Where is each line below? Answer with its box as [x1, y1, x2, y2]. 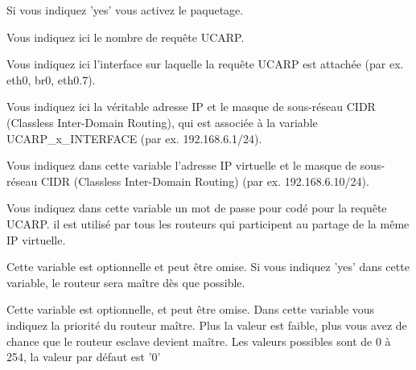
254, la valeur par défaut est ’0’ [6, 348, 161, 365]
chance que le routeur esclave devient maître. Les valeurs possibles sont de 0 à [6, 332, 391, 349]
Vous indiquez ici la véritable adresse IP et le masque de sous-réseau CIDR [6, 98, 376, 115]
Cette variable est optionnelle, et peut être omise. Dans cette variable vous [6, 301, 375, 318]
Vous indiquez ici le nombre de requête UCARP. [6, 28, 245, 45]
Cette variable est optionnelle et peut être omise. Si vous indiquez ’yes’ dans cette [6, 258, 410, 275]
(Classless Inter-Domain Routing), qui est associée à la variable [6, 113, 318, 130]
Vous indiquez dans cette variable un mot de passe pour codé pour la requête [6, 199, 387, 216]
